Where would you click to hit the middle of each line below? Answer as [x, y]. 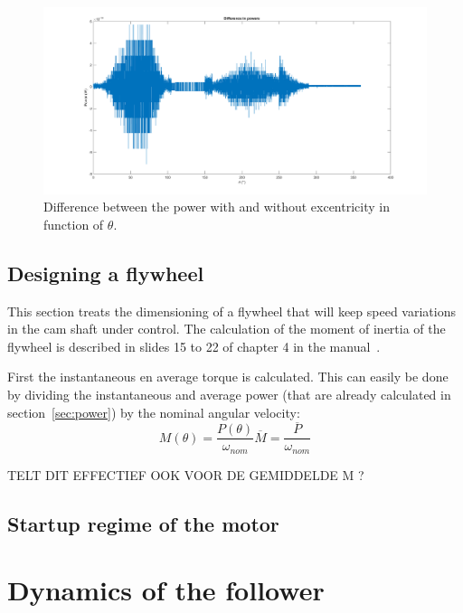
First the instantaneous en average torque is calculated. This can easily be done [228, 377]
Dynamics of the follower [166, 590]
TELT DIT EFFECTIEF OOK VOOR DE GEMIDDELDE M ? [186, 474]
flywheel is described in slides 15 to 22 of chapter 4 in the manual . [194, 346]
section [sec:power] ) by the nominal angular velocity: [154, 412]
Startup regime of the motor [143, 523]
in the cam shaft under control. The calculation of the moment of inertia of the [227, 329]
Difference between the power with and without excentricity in [217, 207]
